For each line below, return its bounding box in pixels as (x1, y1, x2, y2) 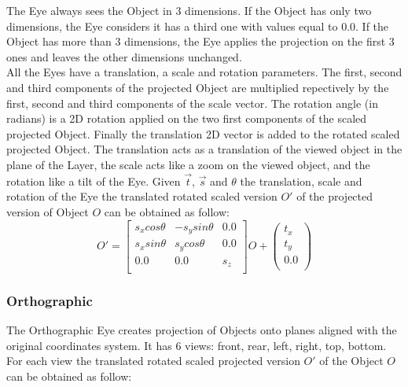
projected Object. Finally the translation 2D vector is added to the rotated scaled (6, 125, 400, 142)
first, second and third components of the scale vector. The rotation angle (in (6, 94, 378, 111)
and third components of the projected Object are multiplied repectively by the (6, 79, 389, 95)
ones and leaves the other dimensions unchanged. (6, 48, 242, 64)
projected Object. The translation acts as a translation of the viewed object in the (6, 141, 402, 157)
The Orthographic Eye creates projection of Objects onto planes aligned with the (6, 322, 397, 338)
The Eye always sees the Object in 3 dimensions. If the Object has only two (6, 2, 372, 18)
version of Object (6, 203, 89, 219)
